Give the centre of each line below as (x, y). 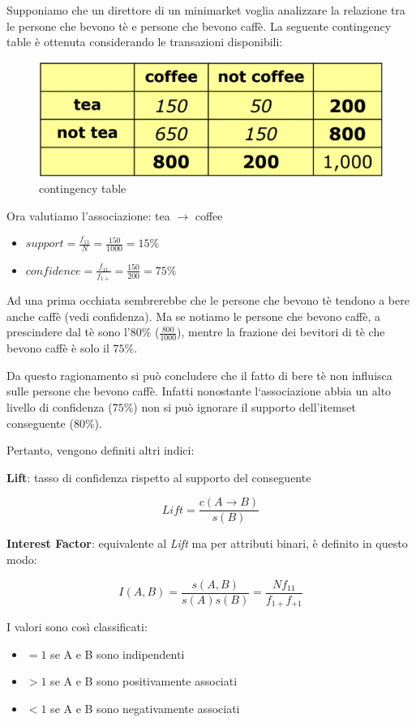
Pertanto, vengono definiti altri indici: (101, 450)
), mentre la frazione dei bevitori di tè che (281, 332)
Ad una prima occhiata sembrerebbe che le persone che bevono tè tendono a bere (208, 300)
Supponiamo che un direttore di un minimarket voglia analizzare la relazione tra (206, 10)
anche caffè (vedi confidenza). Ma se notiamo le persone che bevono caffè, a (193, 316)
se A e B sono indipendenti (118, 654)
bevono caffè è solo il (58, 348)
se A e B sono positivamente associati (144, 681)
